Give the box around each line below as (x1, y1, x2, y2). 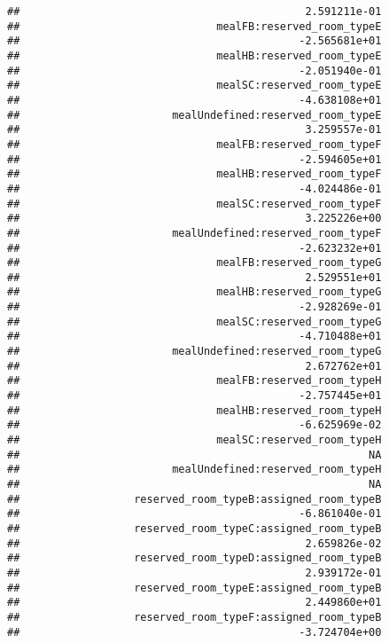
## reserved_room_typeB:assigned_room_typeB (7, 492, 382, 506)
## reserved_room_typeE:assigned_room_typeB (7, 581, 382, 594)
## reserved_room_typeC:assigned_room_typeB (7, 521, 382, 535)
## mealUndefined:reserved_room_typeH (7, 463, 382, 476)
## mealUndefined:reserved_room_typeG (7, 345, 382, 358)
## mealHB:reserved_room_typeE (7, 49, 382, 62)
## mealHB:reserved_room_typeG (7, 286, 382, 299)
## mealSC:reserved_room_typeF (7, 197, 382, 210)
